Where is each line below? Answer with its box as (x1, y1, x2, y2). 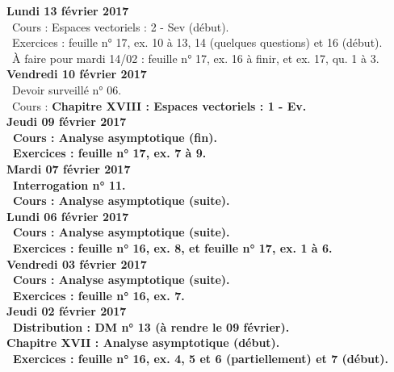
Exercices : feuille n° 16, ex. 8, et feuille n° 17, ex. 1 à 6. (13, 239, 333, 256)
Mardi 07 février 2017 (6, 160, 131, 177)
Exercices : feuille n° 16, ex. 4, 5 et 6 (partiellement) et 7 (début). (13, 350, 389, 367)
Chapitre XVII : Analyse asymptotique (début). (6, 334, 280, 351)
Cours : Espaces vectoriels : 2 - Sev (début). (11, 18, 229, 35)
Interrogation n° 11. (13, 176, 126, 193)
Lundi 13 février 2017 (6, 2, 129, 19)
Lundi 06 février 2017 (6, 207, 129, 224)
